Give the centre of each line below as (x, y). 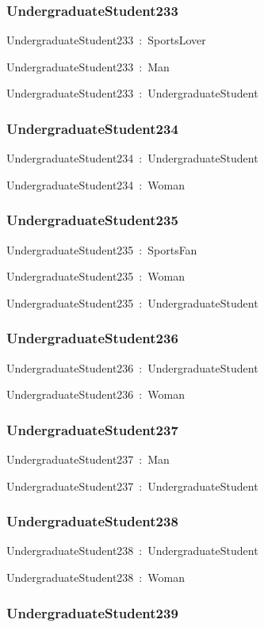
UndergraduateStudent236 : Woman (96, 394)
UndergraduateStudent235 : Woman (96, 276)
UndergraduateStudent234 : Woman (96, 184)
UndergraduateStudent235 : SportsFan (102, 249)
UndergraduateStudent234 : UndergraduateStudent (132, 158)
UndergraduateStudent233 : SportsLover (106, 40)
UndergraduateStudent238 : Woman (96, 577)
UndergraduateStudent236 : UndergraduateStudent (132, 367)
